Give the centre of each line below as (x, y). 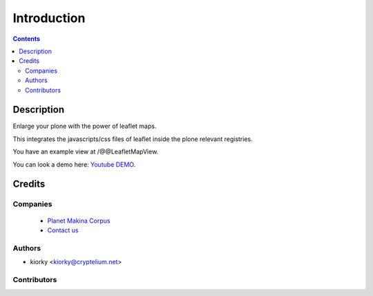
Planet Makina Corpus (79, 221)
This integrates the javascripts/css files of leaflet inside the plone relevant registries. (133, 139)
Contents (27, 39)
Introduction (49, 18)
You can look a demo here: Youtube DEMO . (74, 164)
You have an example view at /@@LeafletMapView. (86, 151)
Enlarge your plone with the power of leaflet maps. (85, 126)
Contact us (63, 230)
